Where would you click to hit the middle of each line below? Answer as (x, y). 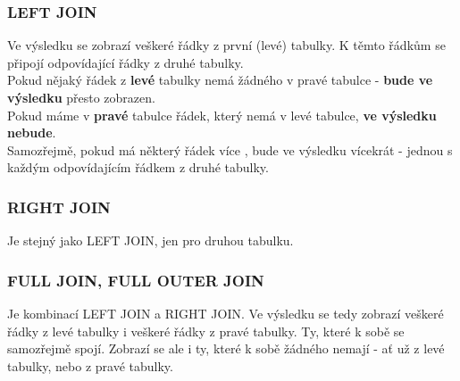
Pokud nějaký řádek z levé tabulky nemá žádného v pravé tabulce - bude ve (220, 80)
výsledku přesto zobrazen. (81, 97)
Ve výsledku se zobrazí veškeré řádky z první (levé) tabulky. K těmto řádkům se (226, 45)
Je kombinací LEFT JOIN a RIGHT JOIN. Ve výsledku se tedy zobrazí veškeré (226, 313)
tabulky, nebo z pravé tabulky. (90, 365)
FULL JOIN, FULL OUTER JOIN (136, 280)
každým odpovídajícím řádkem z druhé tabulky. (138, 167)
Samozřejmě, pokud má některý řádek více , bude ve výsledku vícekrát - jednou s (230, 149)
